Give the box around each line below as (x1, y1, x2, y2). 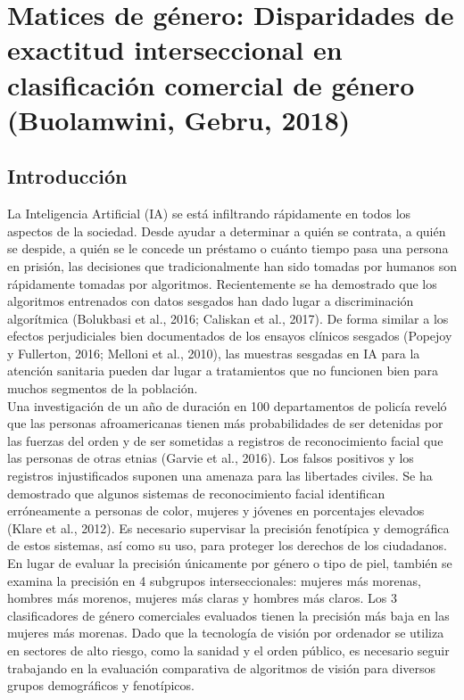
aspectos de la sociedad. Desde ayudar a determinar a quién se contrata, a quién (7, 221, 446, 240)
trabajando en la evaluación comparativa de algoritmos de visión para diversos (7, 658, 436, 677)
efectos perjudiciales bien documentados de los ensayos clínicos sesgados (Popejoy (7, 326, 452, 345)
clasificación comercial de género (7, 66, 415, 103)
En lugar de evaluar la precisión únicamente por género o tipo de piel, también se (7, 554, 452, 572)
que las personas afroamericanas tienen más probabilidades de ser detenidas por (7, 414, 443, 432)
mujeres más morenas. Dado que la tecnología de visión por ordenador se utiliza (7, 623, 444, 642)
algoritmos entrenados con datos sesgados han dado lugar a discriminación (7, 292, 414, 310)
